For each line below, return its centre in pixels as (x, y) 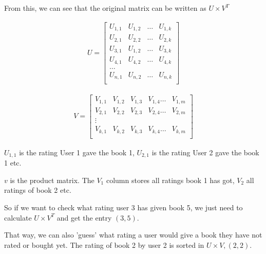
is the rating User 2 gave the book (205, 152)
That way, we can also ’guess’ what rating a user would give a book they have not (133, 235)
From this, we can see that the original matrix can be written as (105, 8)
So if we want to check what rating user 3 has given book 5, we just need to (123, 207)
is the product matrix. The (52, 180)
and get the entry (84, 217)
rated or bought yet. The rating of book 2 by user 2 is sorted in (104, 244)
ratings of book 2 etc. (38, 190)
